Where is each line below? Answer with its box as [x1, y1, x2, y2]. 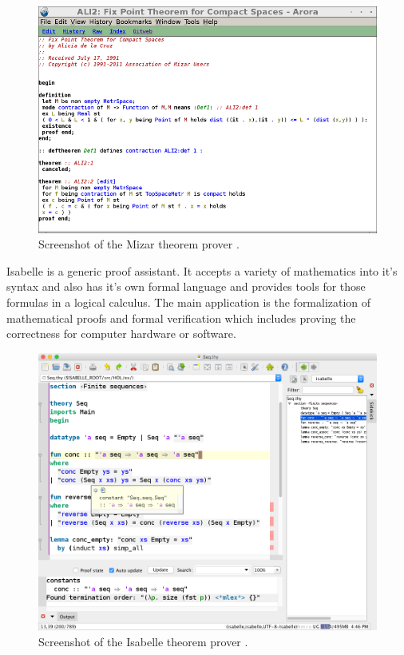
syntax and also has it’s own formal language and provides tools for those [6, 278, 366, 295]
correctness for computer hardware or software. [6, 325, 236, 342]
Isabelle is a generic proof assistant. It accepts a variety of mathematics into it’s [6, 262, 398, 279]
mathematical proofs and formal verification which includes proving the [6, 309, 356, 326]
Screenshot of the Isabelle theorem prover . [38, 633, 248, 649]
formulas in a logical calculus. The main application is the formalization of [6, 293, 371, 310]
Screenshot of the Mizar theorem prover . [38, 236, 240, 252]
